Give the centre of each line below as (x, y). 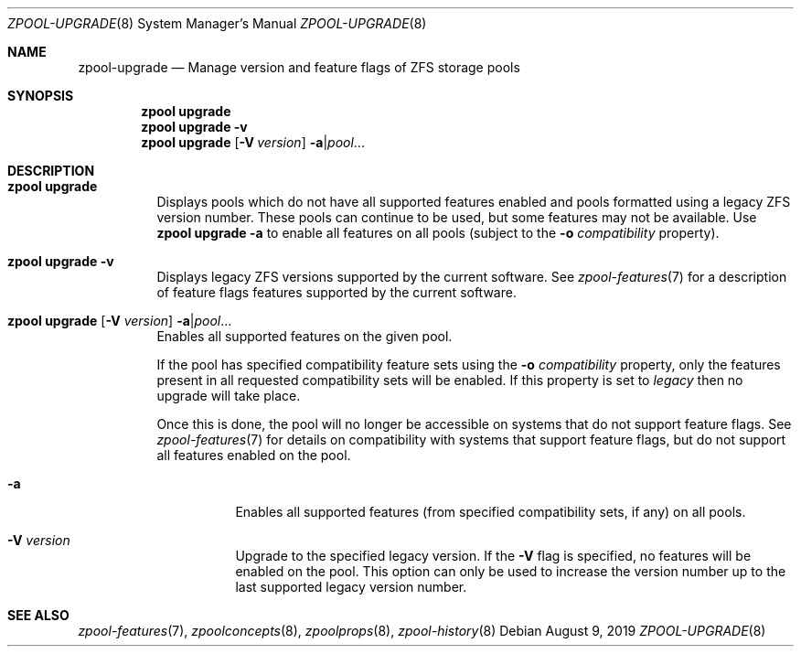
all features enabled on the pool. (254, 455)
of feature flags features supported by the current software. (336, 292)
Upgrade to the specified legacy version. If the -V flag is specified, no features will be (493, 556)
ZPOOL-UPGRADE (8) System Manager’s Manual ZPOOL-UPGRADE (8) (217, 23)
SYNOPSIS (41, 96)
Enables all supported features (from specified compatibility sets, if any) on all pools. (491, 512)
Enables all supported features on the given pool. (304, 336)
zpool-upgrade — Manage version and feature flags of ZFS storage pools (299, 67)
